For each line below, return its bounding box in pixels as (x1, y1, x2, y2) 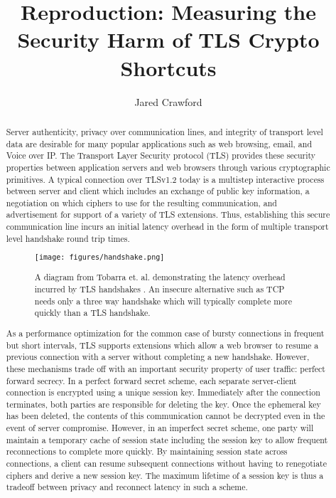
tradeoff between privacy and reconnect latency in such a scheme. (6, 481, 248, 493)
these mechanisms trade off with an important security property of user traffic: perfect (6, 362, 325, 374)
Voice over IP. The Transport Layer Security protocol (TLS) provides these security (6, 149, 316, 161)
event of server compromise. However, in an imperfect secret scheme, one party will (6, 422, 314, 434)
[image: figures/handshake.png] (34, 253, 165, 262)
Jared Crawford (134, 94, 202, 109)
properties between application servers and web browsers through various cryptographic (6, 161, 330, 173)
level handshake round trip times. (6, 232, 130, 244)
